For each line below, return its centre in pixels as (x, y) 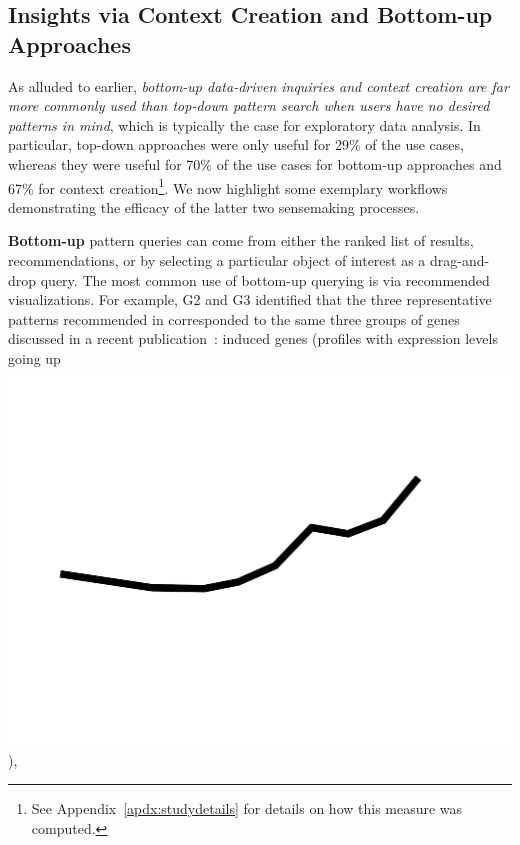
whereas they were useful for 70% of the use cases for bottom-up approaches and (255, 163)
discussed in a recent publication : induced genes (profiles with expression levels (253, 338)
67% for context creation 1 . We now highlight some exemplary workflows (228, 186)
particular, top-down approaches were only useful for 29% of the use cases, (236, 144)
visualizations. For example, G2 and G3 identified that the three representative (250, 299)
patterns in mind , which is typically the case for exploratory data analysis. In (244, 124)
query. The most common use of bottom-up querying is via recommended (265, 279)
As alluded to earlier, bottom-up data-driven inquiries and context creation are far (258, 85)
